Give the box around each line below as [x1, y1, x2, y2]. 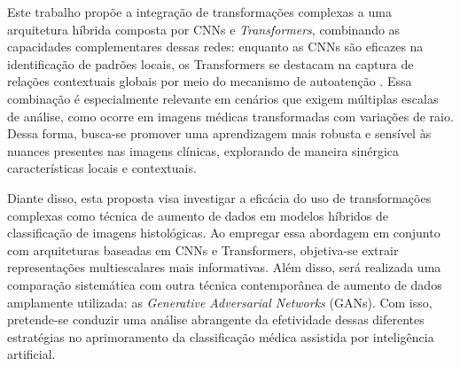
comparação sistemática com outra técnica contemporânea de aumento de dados [7, 275, 442, 293]
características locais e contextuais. [7, 159, 197, 177]
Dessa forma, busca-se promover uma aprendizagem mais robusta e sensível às [7, 124, 432, 143]
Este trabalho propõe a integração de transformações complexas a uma [7, 3, 392, 20]
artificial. [7, 345, 56, 363]
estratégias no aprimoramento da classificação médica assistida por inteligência [7, 327, 434, 346]
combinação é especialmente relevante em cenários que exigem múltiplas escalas [7, 89, 439, 107]
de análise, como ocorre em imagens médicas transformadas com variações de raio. [7, 106, 454, 125]
